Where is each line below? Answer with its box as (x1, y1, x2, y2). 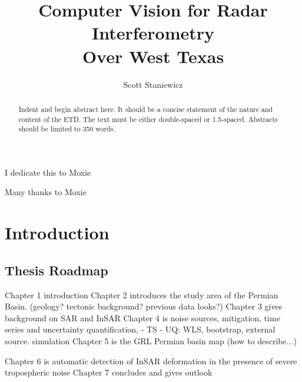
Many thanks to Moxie (5, 186, 87, 198)
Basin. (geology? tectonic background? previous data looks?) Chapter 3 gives (5, 300, 283, 312)
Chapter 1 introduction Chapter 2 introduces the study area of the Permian (5, 288, 278, 301)
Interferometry (91, 21, 215, 45)
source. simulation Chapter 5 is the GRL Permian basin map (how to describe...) (5, 335, 297, 347)
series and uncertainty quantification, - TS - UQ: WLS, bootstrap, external (5, 323, 276, 335)
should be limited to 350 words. (18, 124, 115, 134)
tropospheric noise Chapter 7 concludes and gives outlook (5, 366, 213, 378)
